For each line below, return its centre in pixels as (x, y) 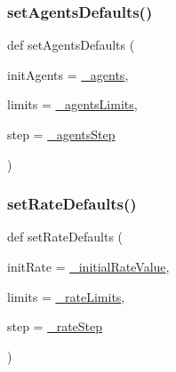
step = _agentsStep (61, 134)
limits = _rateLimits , (66, 296)
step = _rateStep (55, 326)
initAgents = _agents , (68, 74)
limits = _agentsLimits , (72, 104)
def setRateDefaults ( (65, 237)
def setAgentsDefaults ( (71, 45)
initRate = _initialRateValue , (88, 266)
